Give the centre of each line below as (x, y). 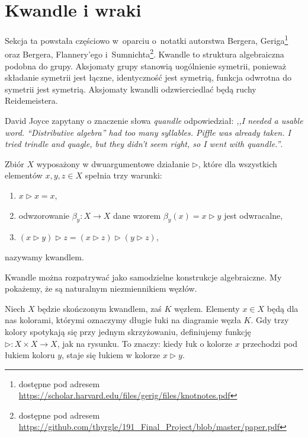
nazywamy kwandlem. (44, 256)
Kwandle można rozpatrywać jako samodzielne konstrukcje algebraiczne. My (143, 277)
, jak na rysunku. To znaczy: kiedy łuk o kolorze (145, 343)
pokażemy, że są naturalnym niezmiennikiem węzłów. (101, 288)
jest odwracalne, (254, 215)
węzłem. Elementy (207, 308)
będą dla (283, 308)
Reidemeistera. (31, 101)
